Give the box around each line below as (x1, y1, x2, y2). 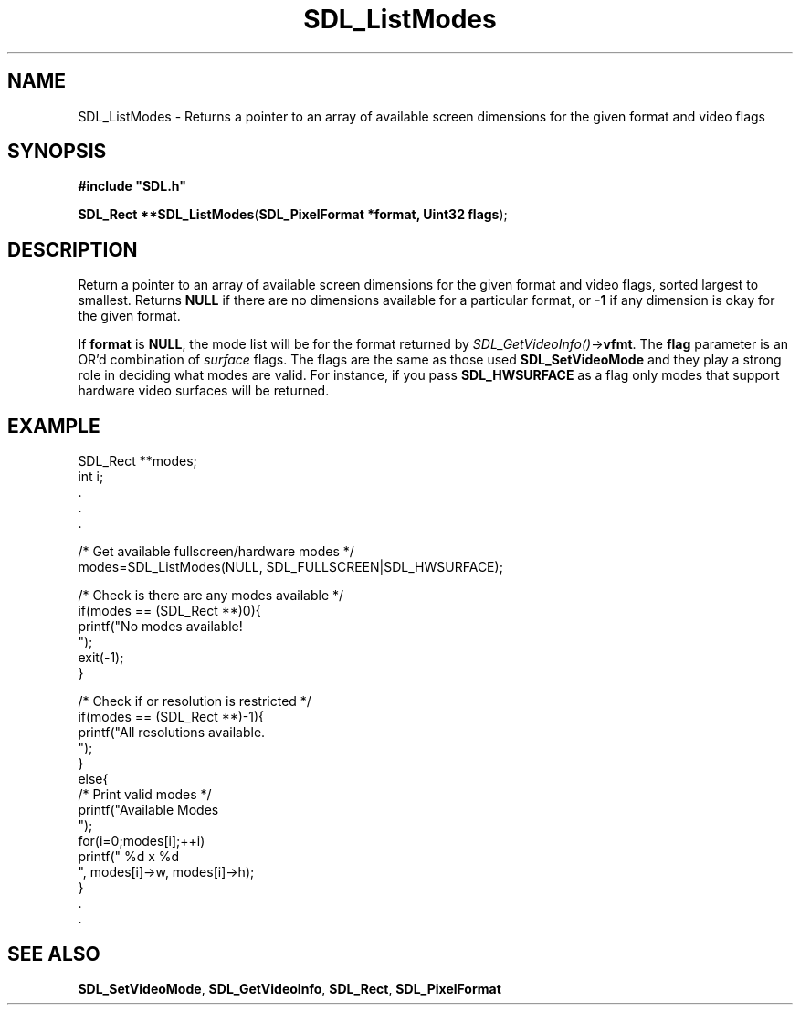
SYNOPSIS (7, 140, 107, 163)
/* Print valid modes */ (78, 786, 212, 803)
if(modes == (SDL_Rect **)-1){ (78, 709, 265, 725)
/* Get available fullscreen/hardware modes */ (78, 543, 354, 560)
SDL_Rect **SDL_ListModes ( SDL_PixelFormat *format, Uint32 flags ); (78, 206, 508, 223)
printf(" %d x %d (78, 849, 180, 865)
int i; (78, 469, 104, 485)
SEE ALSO (7, 942, 100, 965)
